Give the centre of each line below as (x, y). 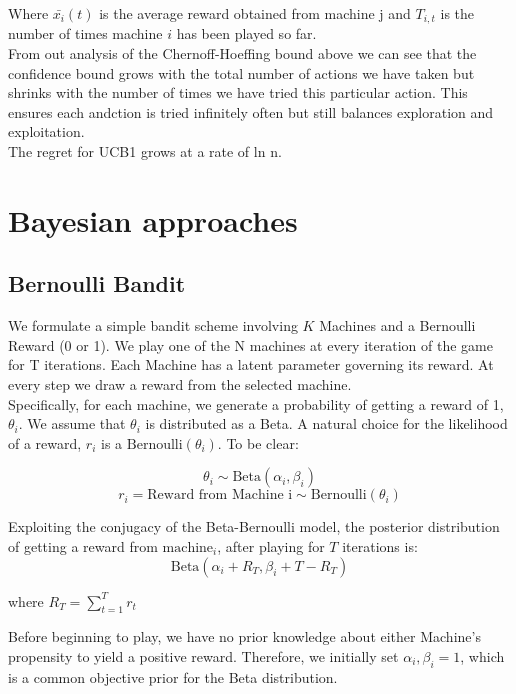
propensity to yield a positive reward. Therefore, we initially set (203, 655)
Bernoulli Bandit (97, 283)
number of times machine (85, 33)
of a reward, (45, 442)
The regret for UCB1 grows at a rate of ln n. (145, 151)
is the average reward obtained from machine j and (255, 13)
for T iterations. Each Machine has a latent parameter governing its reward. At (251, 364)
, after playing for (271, 545)
